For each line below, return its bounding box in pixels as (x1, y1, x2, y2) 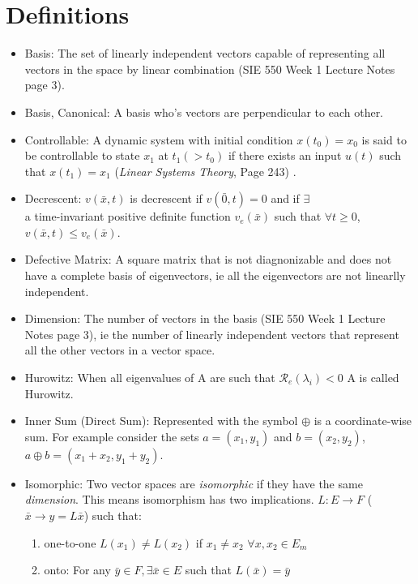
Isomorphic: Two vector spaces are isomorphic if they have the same (24, 474, 363, 492)
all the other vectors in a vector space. (24, 341, 215, 359)
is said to (361, 131, 407, 148)
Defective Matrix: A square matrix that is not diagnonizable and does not (24, 251, 392, 268)
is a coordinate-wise (313, 412, 412, 429)
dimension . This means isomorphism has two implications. (24, 491, 314, 508)
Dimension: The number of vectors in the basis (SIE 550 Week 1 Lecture (24, 310, 386, 327)
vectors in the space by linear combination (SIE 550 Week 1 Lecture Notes (24, 60, 395, 77)
